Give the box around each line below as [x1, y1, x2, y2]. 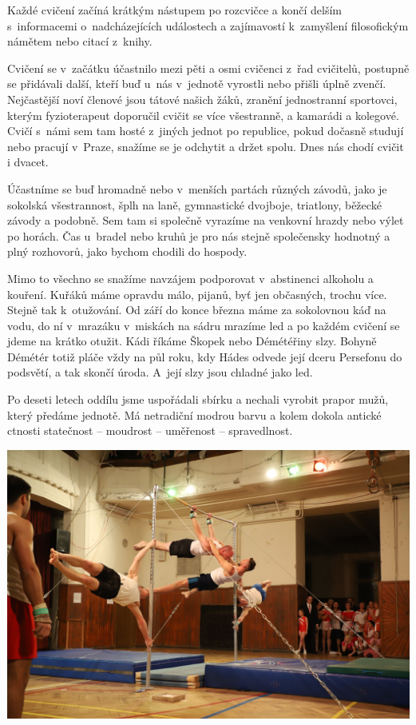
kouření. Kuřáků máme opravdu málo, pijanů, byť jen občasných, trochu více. [7, 285, 387, 302]
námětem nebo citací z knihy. [7, 33, 153, 50]
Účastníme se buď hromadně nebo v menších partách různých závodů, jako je [7, 180, 387, 197]
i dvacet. [7, 153, 49, 170]
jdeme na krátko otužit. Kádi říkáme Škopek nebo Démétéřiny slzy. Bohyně [7, 333, 377, 349]
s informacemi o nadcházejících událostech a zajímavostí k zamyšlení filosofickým [7, 17, 409, 34]
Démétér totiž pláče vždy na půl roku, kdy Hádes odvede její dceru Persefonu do [7, 348, 402, 364]
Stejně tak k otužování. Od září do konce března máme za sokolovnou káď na [7, 301, 386, 318]
